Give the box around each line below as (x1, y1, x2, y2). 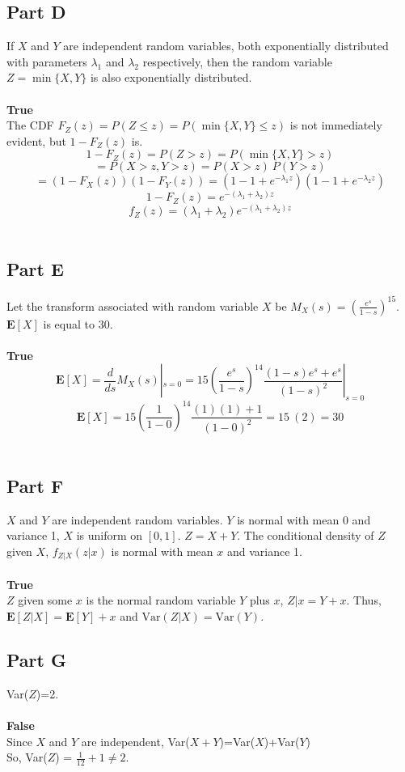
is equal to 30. (43, 315, 113, 332)
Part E (6, 257, 64, 282)
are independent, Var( (81, 732, 190, 749)
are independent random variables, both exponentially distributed (63, 37, 389, 54)
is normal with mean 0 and (237, 511, 371, 528)
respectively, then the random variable (142, 53, 332, 70)
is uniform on (76, 527, 143, 544)
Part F (6, 473, 64, 498)
